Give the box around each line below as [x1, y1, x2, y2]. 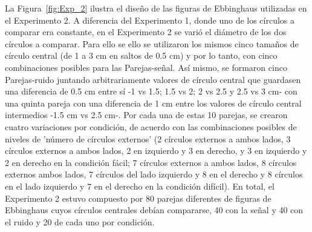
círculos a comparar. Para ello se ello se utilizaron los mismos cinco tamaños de [5, 37, 299, 50]
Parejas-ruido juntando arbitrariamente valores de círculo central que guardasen [5, 73, 301, 85]
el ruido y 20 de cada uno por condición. [5, 215, 155, 228]
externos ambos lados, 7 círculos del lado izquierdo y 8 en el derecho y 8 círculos [5, 168, 303, 181]
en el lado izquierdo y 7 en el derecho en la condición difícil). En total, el [5, 179, 275, 192]
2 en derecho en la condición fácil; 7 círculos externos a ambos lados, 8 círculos [5, 156, 297, 168]
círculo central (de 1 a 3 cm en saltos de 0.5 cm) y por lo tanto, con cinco [5, 49, 278, 62]
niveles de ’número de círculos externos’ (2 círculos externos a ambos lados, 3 [5, 132, 291, 145]
